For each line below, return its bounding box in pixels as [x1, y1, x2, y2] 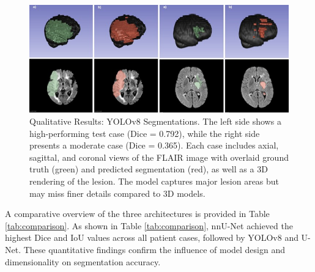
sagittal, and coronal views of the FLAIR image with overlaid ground [29, 150, 289, 163]
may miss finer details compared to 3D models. [29, 186, 206, 199]
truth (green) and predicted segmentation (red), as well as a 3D [29, 163, 268, 175]
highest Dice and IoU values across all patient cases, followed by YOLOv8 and [5, 231, 298, 244]
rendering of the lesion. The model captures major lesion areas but [29, 174, 280, 187]
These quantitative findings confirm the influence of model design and [23, 243, 286, 255]
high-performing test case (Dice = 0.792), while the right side [29, 127, 260, 139]
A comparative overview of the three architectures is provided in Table [5, 207, 270, 220]
